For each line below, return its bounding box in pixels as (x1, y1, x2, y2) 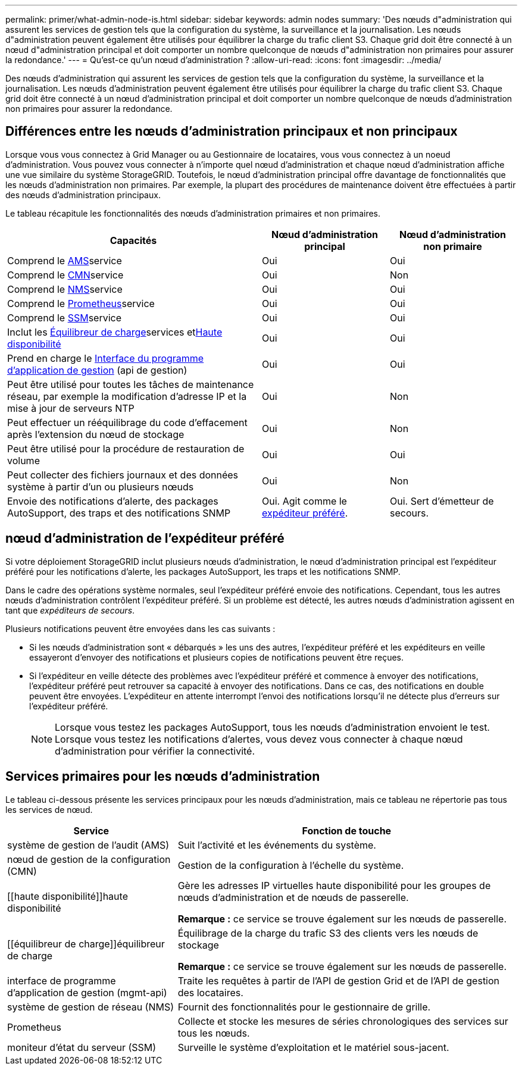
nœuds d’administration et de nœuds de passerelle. (177, 891, 409, 903)
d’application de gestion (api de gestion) (7, 364, 187, 376)
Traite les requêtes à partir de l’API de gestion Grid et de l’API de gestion (177, 974, 500, 987)
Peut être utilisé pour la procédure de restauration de (7, 442, 245, 455)
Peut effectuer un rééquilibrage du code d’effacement (7, 416, 248, 428)
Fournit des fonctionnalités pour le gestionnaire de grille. (177, 1000, 431, 1013)
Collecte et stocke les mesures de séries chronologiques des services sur (177, 1015, 508, 1027)
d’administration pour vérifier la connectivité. (55, 744, 255, 757)
